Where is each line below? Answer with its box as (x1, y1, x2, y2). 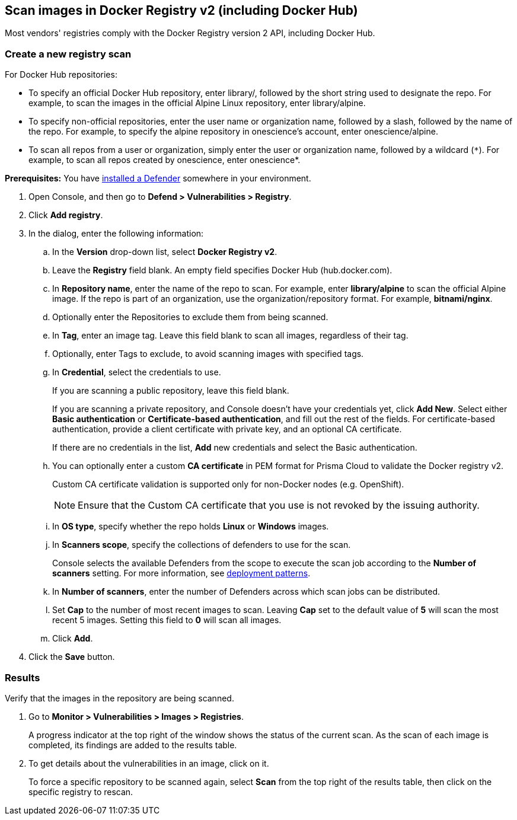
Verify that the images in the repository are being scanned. (5, 693, 234, 703)
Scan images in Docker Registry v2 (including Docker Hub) (5, 3, 358, 18)
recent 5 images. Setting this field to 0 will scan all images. (52, 615, 282, 626)
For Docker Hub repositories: (5, 69, 117, 80)
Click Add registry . (28, 210, 103, 221)
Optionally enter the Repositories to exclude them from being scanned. (52, 312, 328, 323)
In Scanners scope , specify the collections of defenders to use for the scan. (52, 540, 351, 550)
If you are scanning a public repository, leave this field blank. (52, 385, 289, 396)
